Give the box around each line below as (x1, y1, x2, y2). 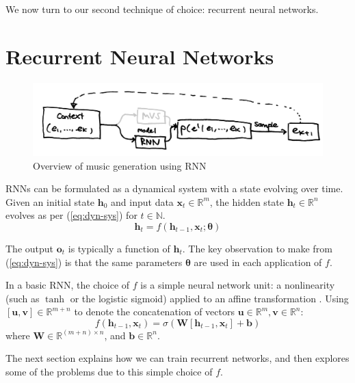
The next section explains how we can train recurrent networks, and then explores (5, 351, 350, 365)
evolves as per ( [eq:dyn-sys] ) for (5, 208, 137, 222)
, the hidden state (209, 194, 284, 209)
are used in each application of (194, 254, 322, 269)
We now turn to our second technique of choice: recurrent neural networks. (5, 2, 319, 16)
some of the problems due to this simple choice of (5, 365, 213, 379)
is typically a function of (68, 241, 170, 255)
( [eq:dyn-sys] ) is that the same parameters (5, 254, 183, 269)
